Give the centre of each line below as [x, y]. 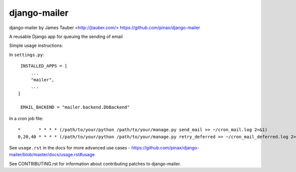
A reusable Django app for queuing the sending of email [66, 36]
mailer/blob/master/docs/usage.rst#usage [52, 155]
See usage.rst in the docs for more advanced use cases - [70, 148]
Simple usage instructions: [36, 46]
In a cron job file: [26, 118]
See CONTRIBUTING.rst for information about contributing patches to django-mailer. [95, 164]
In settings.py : [27, 55]
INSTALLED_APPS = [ [44, 66]
